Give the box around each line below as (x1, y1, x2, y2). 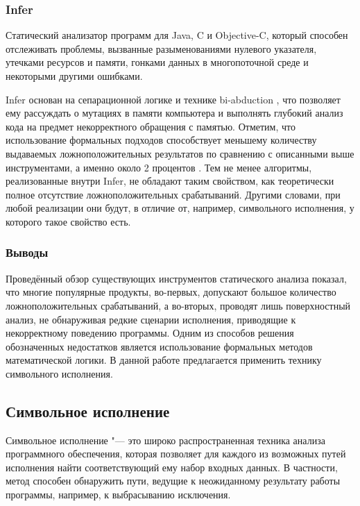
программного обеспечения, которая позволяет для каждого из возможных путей (6, 446, 346, 461)
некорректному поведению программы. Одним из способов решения (6, 326, 294, 340)
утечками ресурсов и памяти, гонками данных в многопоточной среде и (6, 55, 309, 69)
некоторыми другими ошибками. (6, 69, 143, 83)
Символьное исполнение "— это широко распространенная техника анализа (6, 432, 325, 447)
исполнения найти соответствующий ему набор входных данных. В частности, (6, 459, 338, 474)
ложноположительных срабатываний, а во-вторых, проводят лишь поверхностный (6, 298, 351, 312)
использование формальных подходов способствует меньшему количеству (6, 133, 317, 147)
